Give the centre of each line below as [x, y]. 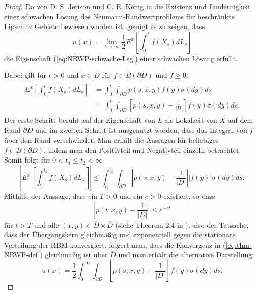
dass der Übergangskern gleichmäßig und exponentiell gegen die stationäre [120, 235]
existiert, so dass [189, 196]
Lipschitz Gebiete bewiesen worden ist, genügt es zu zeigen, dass [105, 26]
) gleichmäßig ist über [74, 255]
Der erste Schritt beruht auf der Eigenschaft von [80, 120]
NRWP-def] [22, 255]
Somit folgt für [27, 160]
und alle [46, 224]
